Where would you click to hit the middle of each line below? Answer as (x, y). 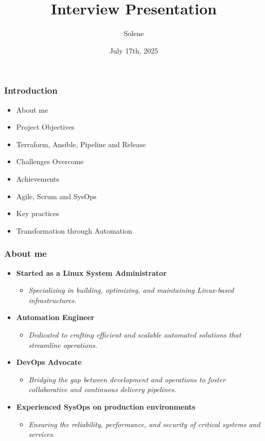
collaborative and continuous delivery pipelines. (102, 389)
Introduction (31, 90)
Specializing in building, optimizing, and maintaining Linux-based (131, 290)
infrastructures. (52, 300)
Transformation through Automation (74, 230)
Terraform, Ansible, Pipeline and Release (81, 144)
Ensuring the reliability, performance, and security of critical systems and (144, 424)
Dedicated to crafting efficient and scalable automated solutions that (135, 334)
